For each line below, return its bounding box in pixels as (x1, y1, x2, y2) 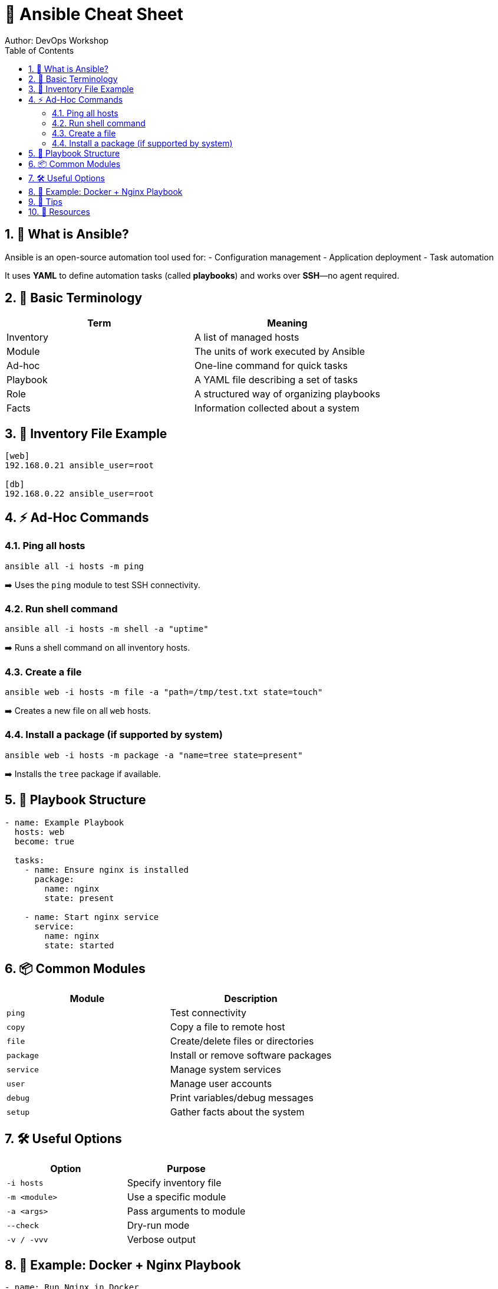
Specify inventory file (127, 1177, 222, 1189)
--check (6, 1221, 39, 1230)
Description (224, 993, 278, 1005)
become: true (14, 836, 75, 846)
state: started (44, 940, 114, 950)
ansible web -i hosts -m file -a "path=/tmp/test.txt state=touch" (5, 687, 323, 697)
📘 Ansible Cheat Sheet (5, 4, 183, 24)
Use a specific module (127, 1191, 226, 1203)
